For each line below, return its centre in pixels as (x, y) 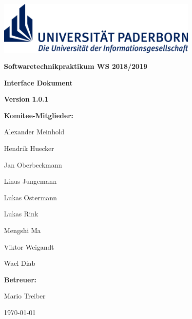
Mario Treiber (25, 296)
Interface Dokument (38, 82)
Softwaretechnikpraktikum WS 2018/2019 (76, 66)
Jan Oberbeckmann (33, 164)
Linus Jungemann (30, 181)
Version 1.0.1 (26, 99)
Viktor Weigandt (29, 246)
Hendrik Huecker (29, 148)
